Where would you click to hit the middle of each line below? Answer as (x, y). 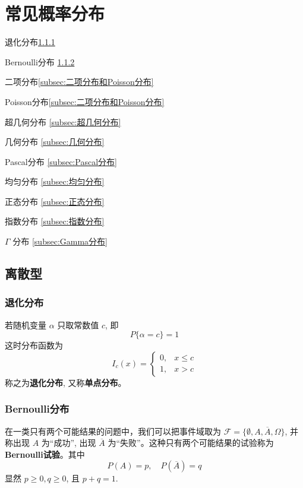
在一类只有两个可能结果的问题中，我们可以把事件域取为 (113, 431)
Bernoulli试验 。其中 (45, 454)
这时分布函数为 (34, 345)
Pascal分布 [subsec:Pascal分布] (61, 161)
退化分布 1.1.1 (30, 42)
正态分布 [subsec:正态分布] (55, 201)
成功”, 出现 (75, 443)
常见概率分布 (55, 13)
